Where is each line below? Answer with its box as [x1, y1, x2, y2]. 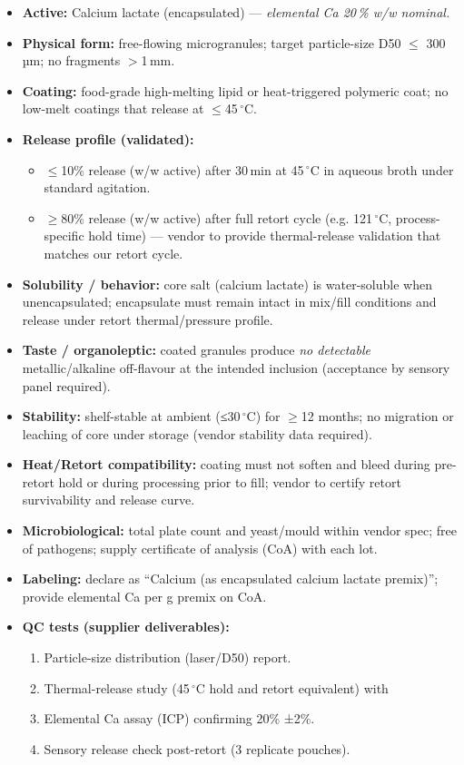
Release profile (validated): [22, 129, 194, 148]
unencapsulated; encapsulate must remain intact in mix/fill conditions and [22, 292, 437, 311]
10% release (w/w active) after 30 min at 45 [61, 160, 304, 179]
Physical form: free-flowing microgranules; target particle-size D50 [22, 33, 401, 52]
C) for [246, 407, 281, 426]
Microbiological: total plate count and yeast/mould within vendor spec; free [22, 521, 457, 540]
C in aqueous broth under [310, 160, 454, 179]
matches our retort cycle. [44, 243, 183, 262]
